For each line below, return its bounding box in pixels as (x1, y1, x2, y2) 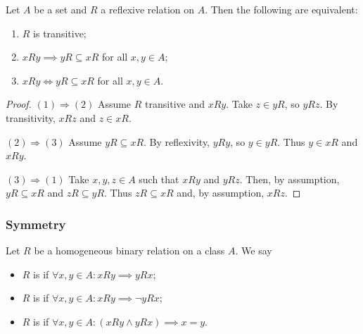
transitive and (145, 97, 205, 111)
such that (139, 171, 179, 186)
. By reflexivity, (144, 134, 210, 149)
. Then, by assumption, (239, 171, 340, 186)
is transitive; (33, 25, 87, 40)
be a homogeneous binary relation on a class (34, 243, 225, 258)
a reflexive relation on (101, 2, 195, 16)
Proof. (6, 97, 32, 111)
